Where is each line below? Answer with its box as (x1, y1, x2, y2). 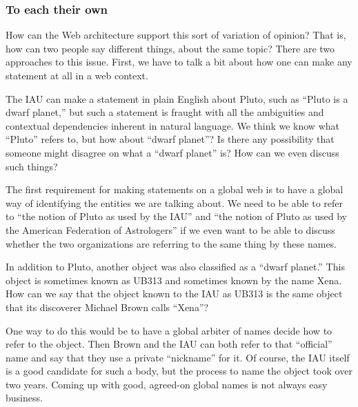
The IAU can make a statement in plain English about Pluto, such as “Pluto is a (6, 91, 348, 106)
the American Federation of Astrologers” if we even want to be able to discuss (6, 222, 335, 237)
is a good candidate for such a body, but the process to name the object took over (6, 364, 352, 378)
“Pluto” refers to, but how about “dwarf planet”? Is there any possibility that (6, 132, 335, 146)
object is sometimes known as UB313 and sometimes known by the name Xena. (6, 272, 342, 287)
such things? (6, 159, 58, 173)
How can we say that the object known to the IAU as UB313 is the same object (6, 286, 343, 301)
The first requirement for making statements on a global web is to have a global (6, 182, 344, 197)
